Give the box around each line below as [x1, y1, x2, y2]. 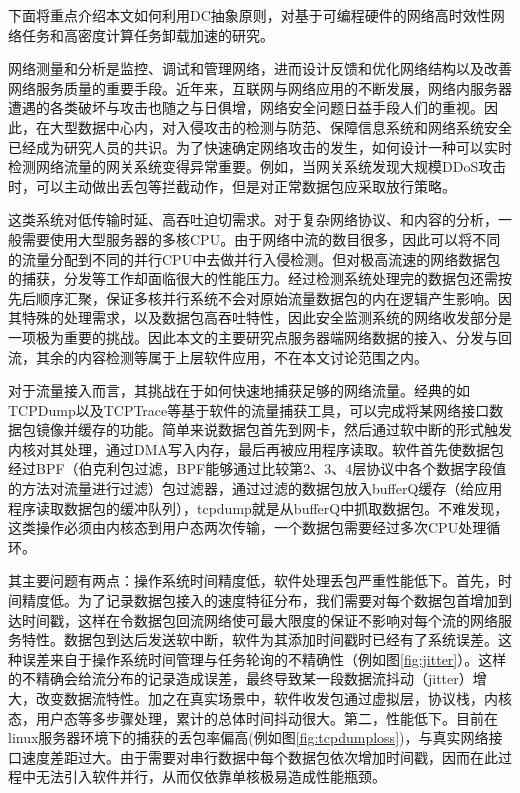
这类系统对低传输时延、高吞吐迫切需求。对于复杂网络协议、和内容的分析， [8, 209, 498, 230]
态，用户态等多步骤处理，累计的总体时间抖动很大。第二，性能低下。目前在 [8, 707, 498, 728]
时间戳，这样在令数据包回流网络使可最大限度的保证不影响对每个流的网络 [21, 609, 498, 630]
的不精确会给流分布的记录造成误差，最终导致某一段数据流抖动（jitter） [8, 668, 473, 689]
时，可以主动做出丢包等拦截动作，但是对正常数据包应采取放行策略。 [8, 175, 456, 196]
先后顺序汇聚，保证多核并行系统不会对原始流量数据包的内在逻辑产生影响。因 [8, 287, 512, 308]
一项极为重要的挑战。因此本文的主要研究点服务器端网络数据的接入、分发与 [8, 326, 498, 347]
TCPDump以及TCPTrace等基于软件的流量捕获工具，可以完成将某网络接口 [8, 399, 490, 420]
